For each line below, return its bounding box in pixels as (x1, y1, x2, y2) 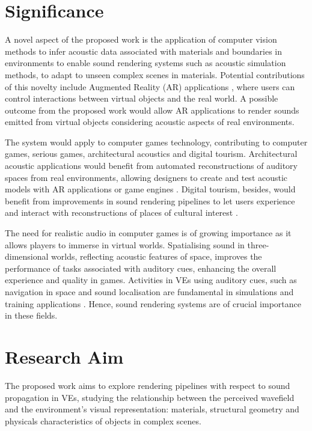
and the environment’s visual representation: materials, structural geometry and (5, 403, 299, 415)
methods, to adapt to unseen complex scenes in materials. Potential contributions (5, 68, 305, 81)
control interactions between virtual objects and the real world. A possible (5, 92, 278, 105)
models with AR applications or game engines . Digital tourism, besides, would (5, 183, 296, 195)
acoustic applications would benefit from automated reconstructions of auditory (5, 159, 298, 172)
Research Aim (5, 344, 124, 368)
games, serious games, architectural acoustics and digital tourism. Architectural (5, 147, 298, 160)
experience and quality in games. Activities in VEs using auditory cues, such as (5, 274, 297, 286)
